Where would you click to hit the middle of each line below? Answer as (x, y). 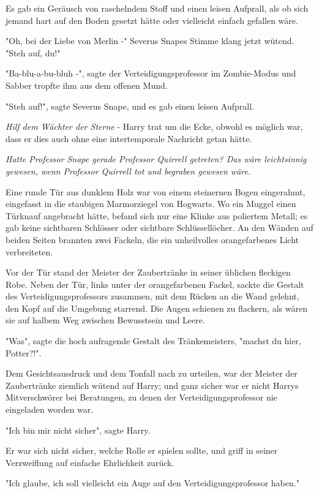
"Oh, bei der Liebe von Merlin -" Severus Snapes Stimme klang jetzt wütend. (150, 41)
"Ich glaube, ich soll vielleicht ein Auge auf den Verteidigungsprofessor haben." (152, 483)
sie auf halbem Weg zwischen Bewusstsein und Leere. (105, 320)
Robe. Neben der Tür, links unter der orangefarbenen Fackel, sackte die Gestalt (155, 284)
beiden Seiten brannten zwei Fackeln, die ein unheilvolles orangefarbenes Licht (152, 239)
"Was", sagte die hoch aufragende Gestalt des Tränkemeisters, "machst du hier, (153, 341)
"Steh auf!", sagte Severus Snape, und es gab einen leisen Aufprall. (130, 106)
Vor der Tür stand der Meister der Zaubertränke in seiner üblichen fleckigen (148, 272)
